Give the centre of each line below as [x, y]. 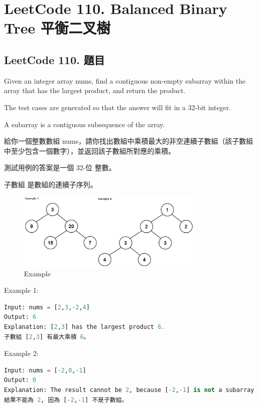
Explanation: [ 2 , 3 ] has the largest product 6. [85, 327]
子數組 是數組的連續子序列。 [51, 184]
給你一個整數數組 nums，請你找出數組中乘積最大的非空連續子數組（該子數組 [129, 141]
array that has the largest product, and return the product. [95, 90]
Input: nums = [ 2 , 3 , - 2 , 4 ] [47, 307]
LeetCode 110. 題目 [54, 59]
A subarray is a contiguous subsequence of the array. [85, 124]
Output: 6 [20, 317]
